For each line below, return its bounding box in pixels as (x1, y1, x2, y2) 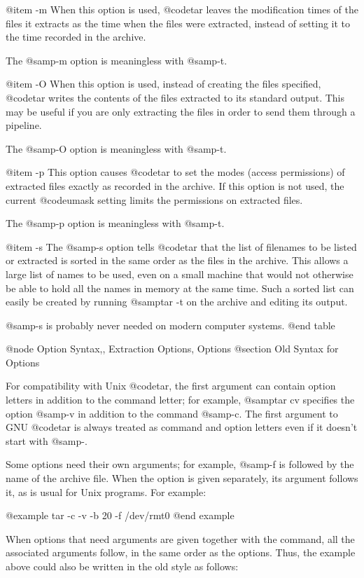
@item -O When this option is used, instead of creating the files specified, (6, 76, 321, 91)
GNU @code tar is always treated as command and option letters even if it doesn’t (6, 420, 358, 434)
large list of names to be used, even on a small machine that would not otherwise (6, 266, 353, 281)
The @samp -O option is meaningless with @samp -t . (6, 141, 227, 156)
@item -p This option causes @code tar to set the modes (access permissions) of (6, 165, 345, 179)
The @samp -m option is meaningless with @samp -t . (6, 53, 227, 67)
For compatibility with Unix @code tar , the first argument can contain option (6, 378, 336, 393)
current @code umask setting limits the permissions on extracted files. (6, 192, 303, 207)
